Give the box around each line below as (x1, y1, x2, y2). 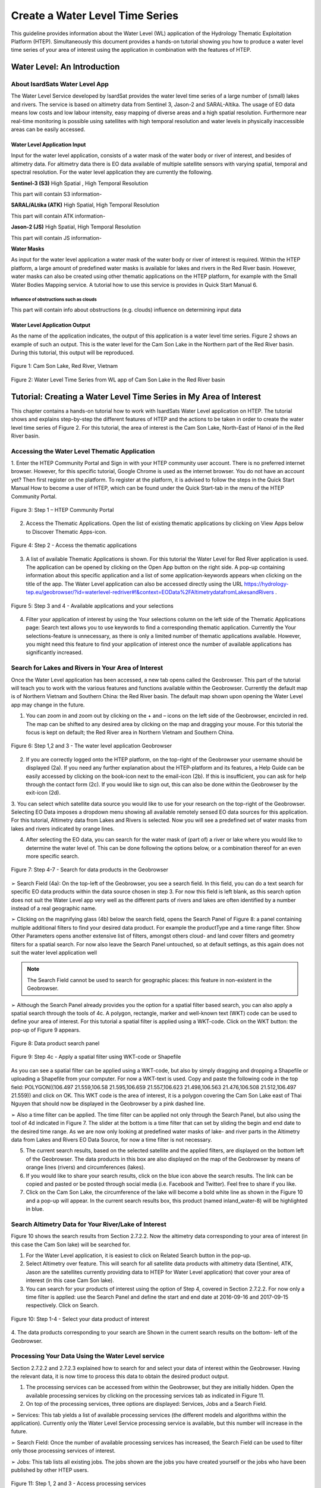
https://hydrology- (244, 580, 289, 587)
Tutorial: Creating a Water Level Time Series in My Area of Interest (11, 392, 262, 402)
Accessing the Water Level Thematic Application (11, 447, 155, 455)
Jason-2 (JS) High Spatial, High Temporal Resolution (11, 223, 141, 230)
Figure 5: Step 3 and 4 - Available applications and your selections (11, 602, 174, 609)
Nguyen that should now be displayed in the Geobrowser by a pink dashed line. (11, 1100, 205, 1107)
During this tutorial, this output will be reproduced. (11, 349, 134, 357)
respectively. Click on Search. (26, 1302, 99, 1309)
